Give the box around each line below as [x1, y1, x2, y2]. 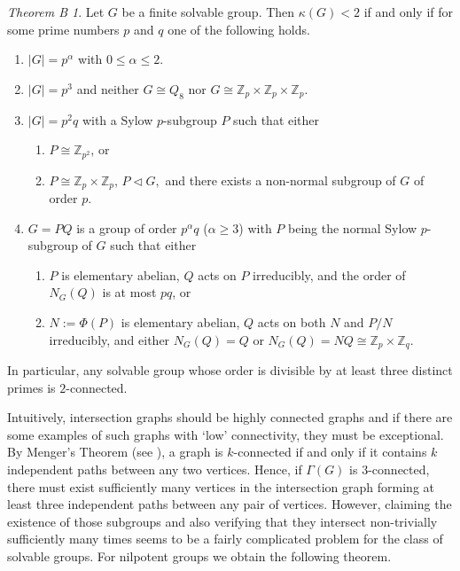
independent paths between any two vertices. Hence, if [7, 460, 302, 479]
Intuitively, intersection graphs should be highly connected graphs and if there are [7, 408, 453, 426]
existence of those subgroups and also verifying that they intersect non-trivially [7, 512, 438, 530]
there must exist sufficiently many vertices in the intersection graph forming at [7, 477, 434, 496]
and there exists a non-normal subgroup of [165, 170, 396, 189]
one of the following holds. [168, 20, 310, 38]
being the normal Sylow [288, 218, 417, 237]
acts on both [257, 313, 326, 332]
